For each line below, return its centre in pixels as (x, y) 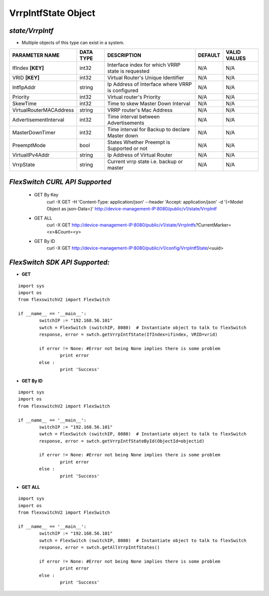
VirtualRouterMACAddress (43, 110)
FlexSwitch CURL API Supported (60, 182)
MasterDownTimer (34, 133)
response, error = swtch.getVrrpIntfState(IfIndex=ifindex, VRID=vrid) (128, 335)
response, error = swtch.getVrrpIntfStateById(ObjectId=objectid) (122, 441)
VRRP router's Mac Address (140, 110)
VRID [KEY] (26, 78)
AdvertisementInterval (38, 120)
